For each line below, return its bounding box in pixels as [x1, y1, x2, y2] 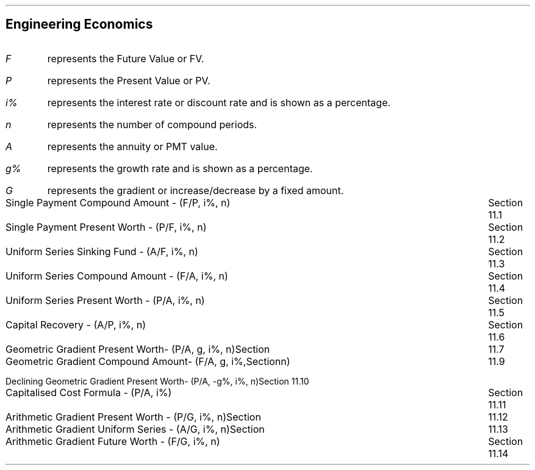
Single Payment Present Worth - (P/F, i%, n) [5, 220, 207, 233]
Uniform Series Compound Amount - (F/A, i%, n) [5, 269, 228, 282]
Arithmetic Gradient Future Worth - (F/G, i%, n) [5, 435, 220, 447]
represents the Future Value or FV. [47, 52, 204, 65]
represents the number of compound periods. [47, 118, 257, 131]
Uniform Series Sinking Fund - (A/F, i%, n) [5, 245, 198, 258]
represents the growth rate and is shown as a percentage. [47, 162, 313, 175]
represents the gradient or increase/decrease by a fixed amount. [47, 184, 344, 197]
